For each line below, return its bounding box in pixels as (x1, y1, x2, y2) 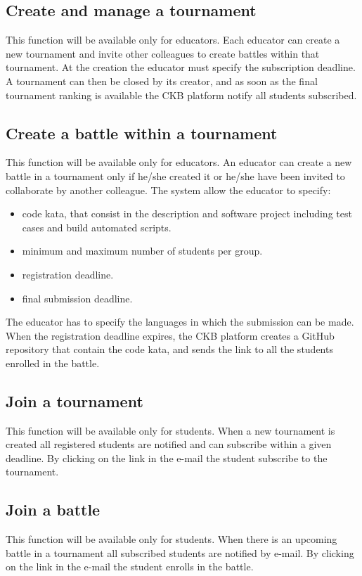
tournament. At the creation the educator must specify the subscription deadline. (6, 60, 356, 75)
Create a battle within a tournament (6, 122, 278, 143)
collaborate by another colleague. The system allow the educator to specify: (6, 182, 331, 197)
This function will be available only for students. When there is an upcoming (6, 532, 337, 546)
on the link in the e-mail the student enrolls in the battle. (6, 559, 254, 574)
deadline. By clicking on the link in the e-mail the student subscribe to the (6, 450, 328, 465)
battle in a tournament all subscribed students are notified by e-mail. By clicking (6, 545, 354, 560)
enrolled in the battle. (6, 355, 100, 370)
